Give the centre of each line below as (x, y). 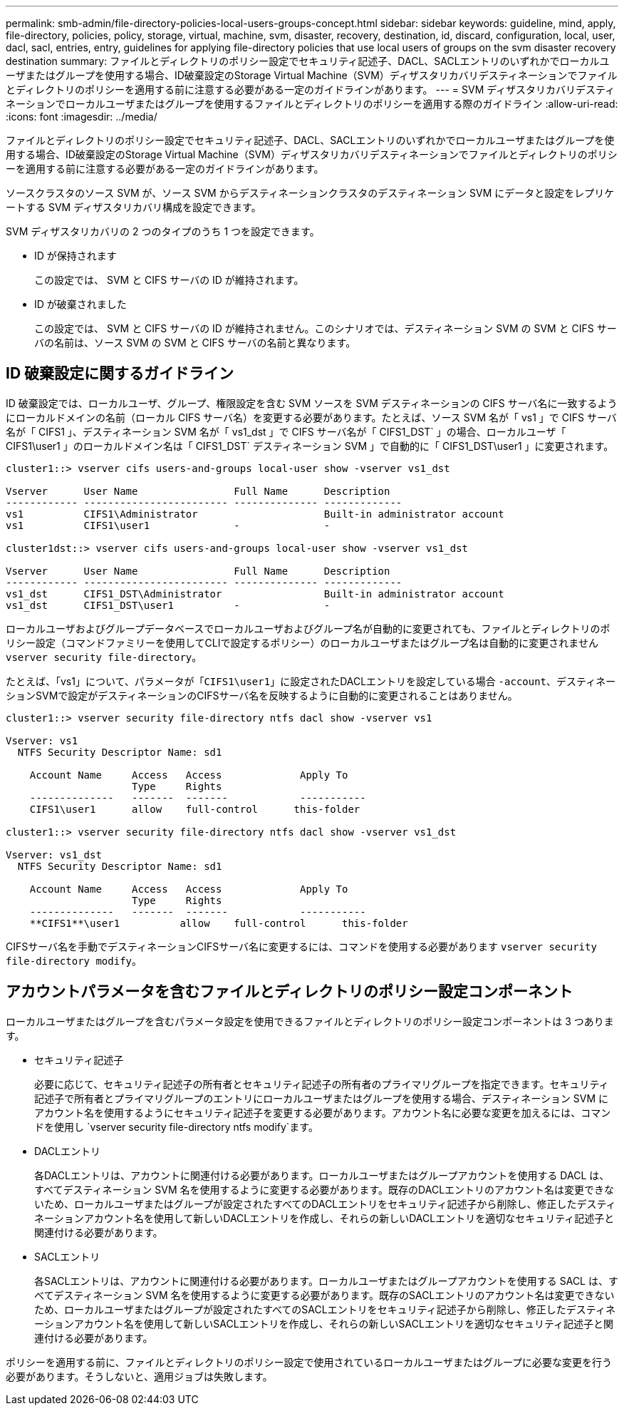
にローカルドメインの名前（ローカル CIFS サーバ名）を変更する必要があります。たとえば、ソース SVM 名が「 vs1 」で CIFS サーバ (311, 417)
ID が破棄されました (80, 304)
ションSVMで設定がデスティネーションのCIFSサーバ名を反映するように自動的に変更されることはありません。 (262, 695)
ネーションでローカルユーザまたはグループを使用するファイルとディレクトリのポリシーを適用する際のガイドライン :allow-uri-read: (312, 104)
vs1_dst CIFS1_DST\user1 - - (168, 605)
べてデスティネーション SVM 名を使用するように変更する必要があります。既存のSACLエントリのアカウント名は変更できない (324, 1295)
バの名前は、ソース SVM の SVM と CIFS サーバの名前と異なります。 (195, 343)
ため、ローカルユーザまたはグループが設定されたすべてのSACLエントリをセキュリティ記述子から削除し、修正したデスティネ (325, 1309)
